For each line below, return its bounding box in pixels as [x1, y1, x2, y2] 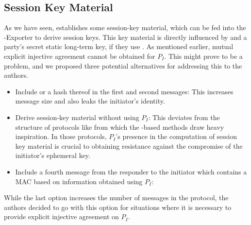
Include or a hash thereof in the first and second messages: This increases [15, 86, 234, 96]
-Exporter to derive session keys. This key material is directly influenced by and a [4, 32, 247, 42]
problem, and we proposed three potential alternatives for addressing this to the [4, 60, 242, 70]
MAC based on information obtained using [15, 176, 143, 186]
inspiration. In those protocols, [15, 131, 107, 141]
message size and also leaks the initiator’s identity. [15, 96, 165, 106]
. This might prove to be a [164, 51, 243, 61]
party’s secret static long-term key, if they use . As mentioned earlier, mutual [4, 41, 234, 52]
